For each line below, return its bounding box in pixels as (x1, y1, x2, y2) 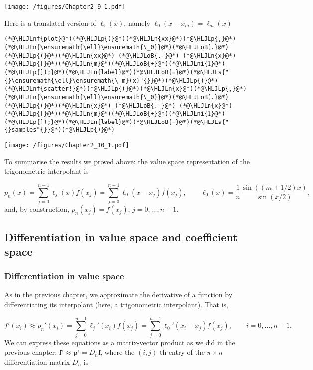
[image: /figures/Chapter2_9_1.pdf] (4, 3, 126, 10)
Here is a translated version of (4, 17, 96, 28)
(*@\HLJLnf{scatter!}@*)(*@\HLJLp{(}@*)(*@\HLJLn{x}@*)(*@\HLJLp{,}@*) (4, 85, 247, 93)
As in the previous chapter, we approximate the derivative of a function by (4, 289, 233, 300)
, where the (100, 347, 135, 357)
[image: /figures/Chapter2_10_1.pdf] (4, 142, 129, 149)
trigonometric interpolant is (4, 166, 89, 176)
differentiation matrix (4, 356, 70, 367)
